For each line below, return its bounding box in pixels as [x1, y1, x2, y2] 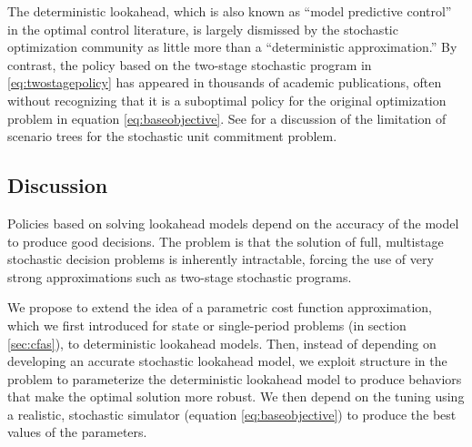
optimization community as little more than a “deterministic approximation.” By [7, 37, 457, 56]
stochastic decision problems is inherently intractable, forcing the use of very [7, 249, 434, 269]
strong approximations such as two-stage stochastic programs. [7, 267, 352, 286]
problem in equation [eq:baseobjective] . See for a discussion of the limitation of [7, 108, 447, 127]
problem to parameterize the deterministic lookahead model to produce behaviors [7, 369, 462, 388]
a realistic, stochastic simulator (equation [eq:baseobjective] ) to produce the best [7, 404, 457, 423]
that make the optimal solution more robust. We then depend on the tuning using [7, 387, 465, 406]
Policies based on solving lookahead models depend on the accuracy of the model [7, 213, 459, 232]
